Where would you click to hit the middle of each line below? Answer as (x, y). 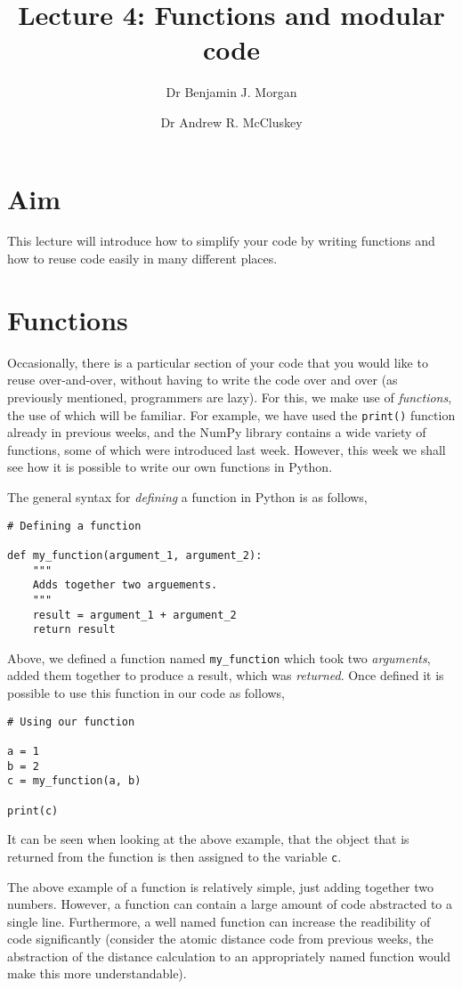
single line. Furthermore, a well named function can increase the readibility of (219, 921)
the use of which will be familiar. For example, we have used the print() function (231, 414)
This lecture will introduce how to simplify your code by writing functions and (221, 241)
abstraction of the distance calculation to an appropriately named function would (229, 956)
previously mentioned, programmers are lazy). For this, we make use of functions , (230, 397)
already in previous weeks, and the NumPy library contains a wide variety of (217, 432)
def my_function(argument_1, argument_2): (135, 555)
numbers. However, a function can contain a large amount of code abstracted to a (230, 904)
